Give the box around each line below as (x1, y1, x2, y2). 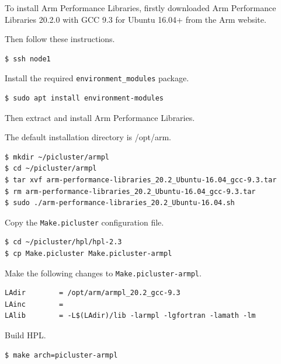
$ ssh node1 (5, 54, 51, 63)
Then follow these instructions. (5, 33, 115, 45)
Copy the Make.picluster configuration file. (5, 216, 164, 228)
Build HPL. (5, 329, 46, 341)
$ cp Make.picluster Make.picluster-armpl (5, 249, 172, 258)
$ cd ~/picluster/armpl (5, 164, 97, 173)
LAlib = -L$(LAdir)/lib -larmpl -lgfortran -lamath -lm (5, 311, 256, 320)
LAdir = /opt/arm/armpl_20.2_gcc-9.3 (5, 289, 181, 297)
